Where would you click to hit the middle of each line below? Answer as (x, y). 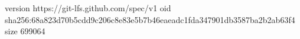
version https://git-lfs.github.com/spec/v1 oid (88, 8)
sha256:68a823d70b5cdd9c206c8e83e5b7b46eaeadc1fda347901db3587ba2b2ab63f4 (150, 19)
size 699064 (25, 31)
